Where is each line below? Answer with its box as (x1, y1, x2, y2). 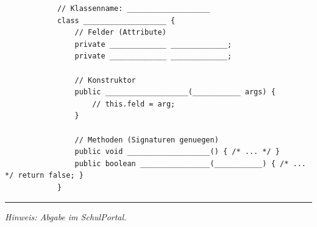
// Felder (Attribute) (74, 28, 166, 37)
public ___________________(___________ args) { (74, 88, 276, 97)
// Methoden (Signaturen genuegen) (74, 135, 219, 144)
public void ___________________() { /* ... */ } (74, 147, 280, 156)
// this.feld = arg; (92, 99, 176, 108)
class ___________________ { (57, 16, 176, 25)
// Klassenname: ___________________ (57, 4, 210, 13)
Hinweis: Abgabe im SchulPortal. (5, 210, 127, 223)
